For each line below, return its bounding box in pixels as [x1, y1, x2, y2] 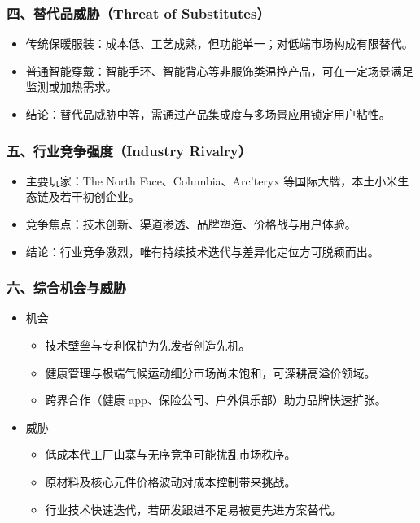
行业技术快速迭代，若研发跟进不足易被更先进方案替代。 [45, 500, 342, 517]
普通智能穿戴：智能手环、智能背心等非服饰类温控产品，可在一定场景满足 [25, 62, 413, 79]
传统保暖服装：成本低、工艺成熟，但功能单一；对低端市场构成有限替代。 [25, 35, 413, 52]
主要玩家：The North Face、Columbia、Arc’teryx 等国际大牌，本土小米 [25, 172, 398, 189]
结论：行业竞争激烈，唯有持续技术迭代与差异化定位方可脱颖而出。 [25, 242, 379, 259]
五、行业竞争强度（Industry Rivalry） [7, 140, 252, 160]
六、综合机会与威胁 [7, 277, 127, 298]
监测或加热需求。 [25, 78, 117, 95]
